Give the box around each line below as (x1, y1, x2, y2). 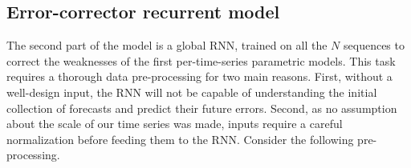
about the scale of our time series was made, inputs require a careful (6, 115, 343, 132)
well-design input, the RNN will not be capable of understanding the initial (6, 83, 377, 100)
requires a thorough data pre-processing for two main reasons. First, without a (6, 68, 393, 85)
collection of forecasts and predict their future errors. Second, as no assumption (6, 99, 397, 116)
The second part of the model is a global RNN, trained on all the (6, 37, 328, 54)
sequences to (344, 37, 405, 54)
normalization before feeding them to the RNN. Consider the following (6, 130, 354, 147)
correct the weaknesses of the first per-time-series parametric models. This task (6, 52, 396, 69)
